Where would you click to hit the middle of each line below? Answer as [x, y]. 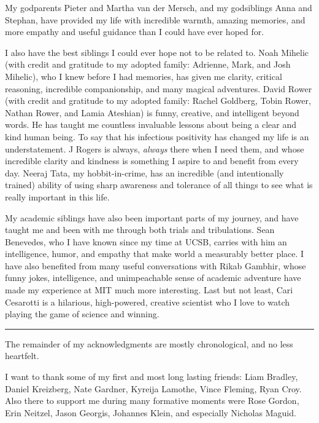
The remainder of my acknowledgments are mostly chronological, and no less [149, 343]
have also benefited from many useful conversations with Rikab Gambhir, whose [156, 265]
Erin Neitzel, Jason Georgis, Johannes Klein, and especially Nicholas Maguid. [151, 412]
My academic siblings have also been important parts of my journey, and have [152, 217]
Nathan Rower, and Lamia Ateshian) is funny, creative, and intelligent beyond [152, 112]
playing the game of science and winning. [82, 314]
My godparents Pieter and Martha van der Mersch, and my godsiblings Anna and [159, 7]
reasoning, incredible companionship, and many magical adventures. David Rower [159, 88]
